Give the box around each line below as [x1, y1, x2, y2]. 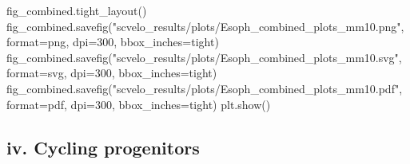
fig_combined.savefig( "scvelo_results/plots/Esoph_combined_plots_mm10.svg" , [6, 49, 402, 65]
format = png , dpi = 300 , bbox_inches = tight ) [6, 33, 219, 50]
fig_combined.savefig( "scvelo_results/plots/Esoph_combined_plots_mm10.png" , [6, 18, 404, 34]
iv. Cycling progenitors [6, 135, 200, 159]
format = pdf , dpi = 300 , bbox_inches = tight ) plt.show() [6, 96, 271, 112]
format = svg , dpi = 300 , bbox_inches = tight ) [6, 64, 217, 81]
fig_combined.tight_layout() [6, 2, 147, 18]
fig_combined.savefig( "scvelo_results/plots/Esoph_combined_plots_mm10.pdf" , [6, 80, 403, 96]
